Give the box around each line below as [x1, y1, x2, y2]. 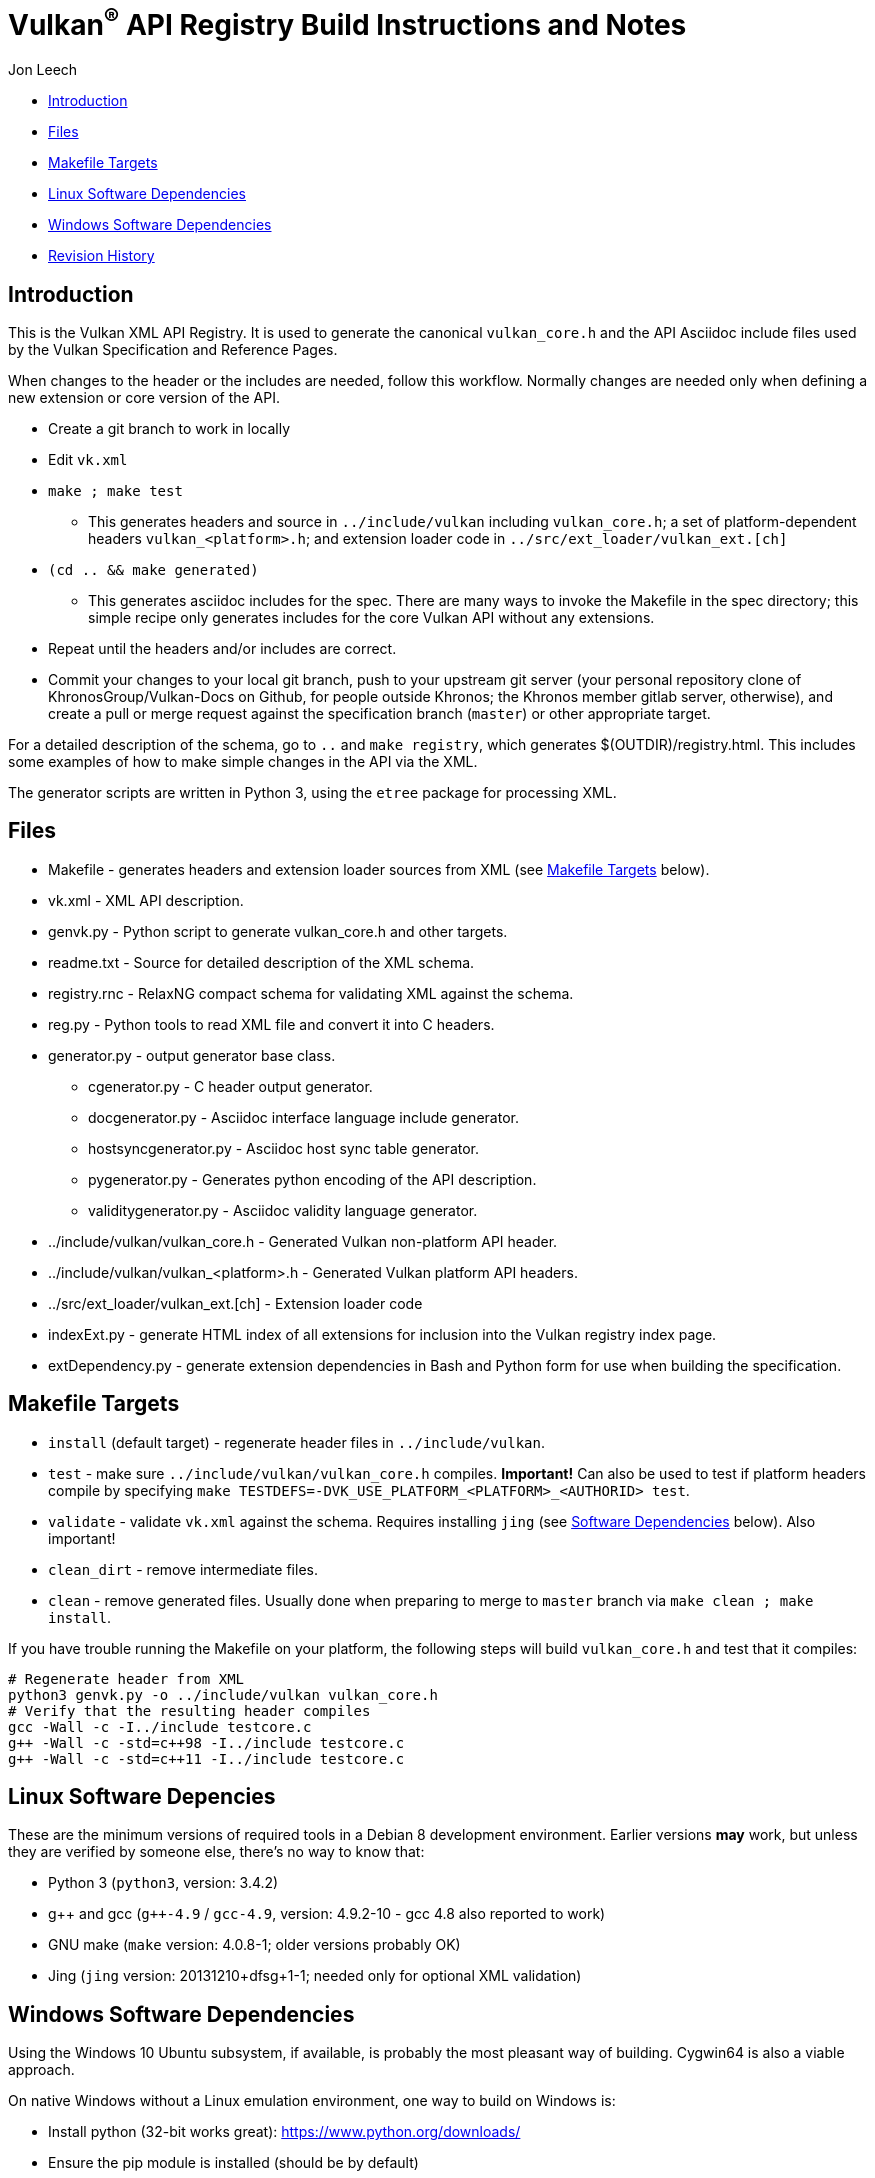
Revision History [48, 247, 155, 265]
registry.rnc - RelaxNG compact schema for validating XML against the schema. [48, 984, 574, 1002]
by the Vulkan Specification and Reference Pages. [8, 340, 338, 358]
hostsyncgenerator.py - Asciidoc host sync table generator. [88, 1139, 480, 1157]
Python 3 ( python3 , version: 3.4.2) [48, 1874, 279, 1892]
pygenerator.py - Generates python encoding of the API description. [88, 1170, 537, 1188]
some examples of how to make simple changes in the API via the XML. [8, 752, 478, 770]
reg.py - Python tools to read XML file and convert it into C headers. [48, 1015, 495, 1033]
